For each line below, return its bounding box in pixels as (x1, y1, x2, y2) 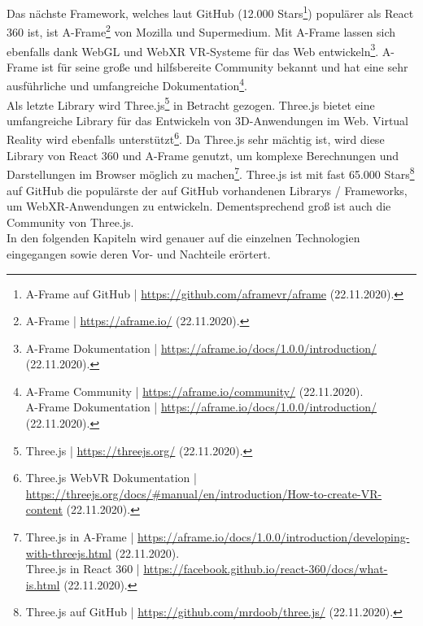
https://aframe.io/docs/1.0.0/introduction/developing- (137, 528, 410, 546)
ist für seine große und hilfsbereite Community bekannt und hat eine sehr (41, 58, 408, 75)
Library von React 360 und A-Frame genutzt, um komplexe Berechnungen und (7, 146, 399, 163)
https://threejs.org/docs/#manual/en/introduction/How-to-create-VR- (25, 485, 382, 502)
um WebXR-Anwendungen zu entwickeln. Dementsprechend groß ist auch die (7, 198, 391, 215)
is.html (25, 576, 60, 593)
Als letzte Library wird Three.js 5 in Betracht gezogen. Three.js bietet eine (7, 93, 375, 113)
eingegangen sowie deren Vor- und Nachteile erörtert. (7, 245, 271, 262)
